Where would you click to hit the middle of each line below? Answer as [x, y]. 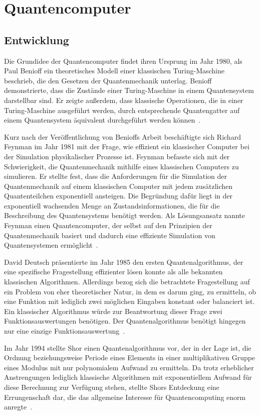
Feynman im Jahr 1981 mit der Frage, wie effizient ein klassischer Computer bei [127, 146]
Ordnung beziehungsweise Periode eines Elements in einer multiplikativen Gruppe [130, 357]
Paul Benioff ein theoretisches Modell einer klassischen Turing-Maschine [114, 71]
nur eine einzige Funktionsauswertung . [65, 331]
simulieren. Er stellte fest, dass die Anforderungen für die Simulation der [115, 176]
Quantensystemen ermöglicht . [51, 245]
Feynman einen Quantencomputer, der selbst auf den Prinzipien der [108, 225]
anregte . [18, 407]
